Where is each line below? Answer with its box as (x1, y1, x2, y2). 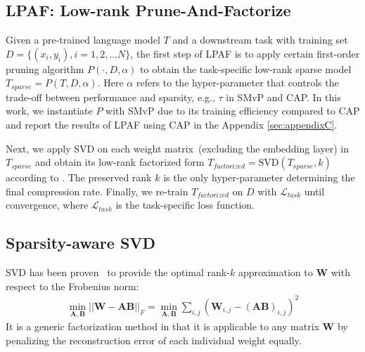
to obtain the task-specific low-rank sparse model (140, 61, 352, 76)
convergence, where (6, 197, 89, 212)
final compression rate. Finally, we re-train (6, 183, 188, 198)
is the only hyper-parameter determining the (163, 170, 355, 185)
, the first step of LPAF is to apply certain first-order (130, 46, 360, 60)
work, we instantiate (6, 103, 93, 118)
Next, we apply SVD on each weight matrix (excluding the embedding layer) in (6, 141, 349, 155)
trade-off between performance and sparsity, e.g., (6, 89, 215, 104)
